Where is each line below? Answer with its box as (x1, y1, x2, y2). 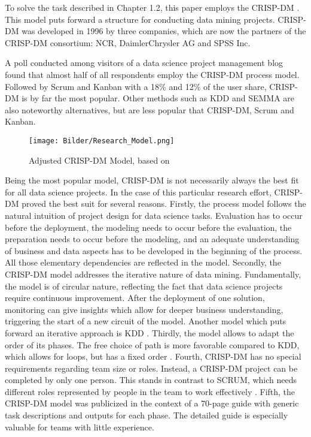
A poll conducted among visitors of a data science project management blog (5, 56, 283, 69)
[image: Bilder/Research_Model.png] (29, 136, 175, 145)
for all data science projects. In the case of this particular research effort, (5, 185, 272, 198)
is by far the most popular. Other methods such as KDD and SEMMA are (22, 92, 295, 104)
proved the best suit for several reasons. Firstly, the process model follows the (22, 197, 306, 210)
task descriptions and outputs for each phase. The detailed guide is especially (5, 409, 288, 421)
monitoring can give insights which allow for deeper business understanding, (5, 303, 283, 315)
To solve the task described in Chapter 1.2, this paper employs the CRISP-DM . (5, 1, 300, 13)
